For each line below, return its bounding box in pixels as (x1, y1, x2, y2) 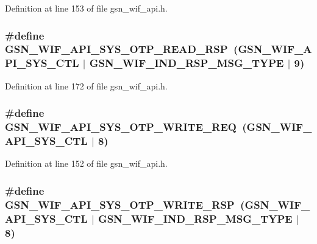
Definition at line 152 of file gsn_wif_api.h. (5, 157, 168, 170)
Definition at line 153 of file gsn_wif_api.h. (5, 2, 168, 14)
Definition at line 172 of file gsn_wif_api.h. (5, 79, 168, 92)
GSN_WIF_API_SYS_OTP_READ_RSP (5, 41, 228, 57)
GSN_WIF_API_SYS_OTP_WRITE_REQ (5, 119, 237, 134)
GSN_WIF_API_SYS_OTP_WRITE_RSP (5, 197, 235, 212)
